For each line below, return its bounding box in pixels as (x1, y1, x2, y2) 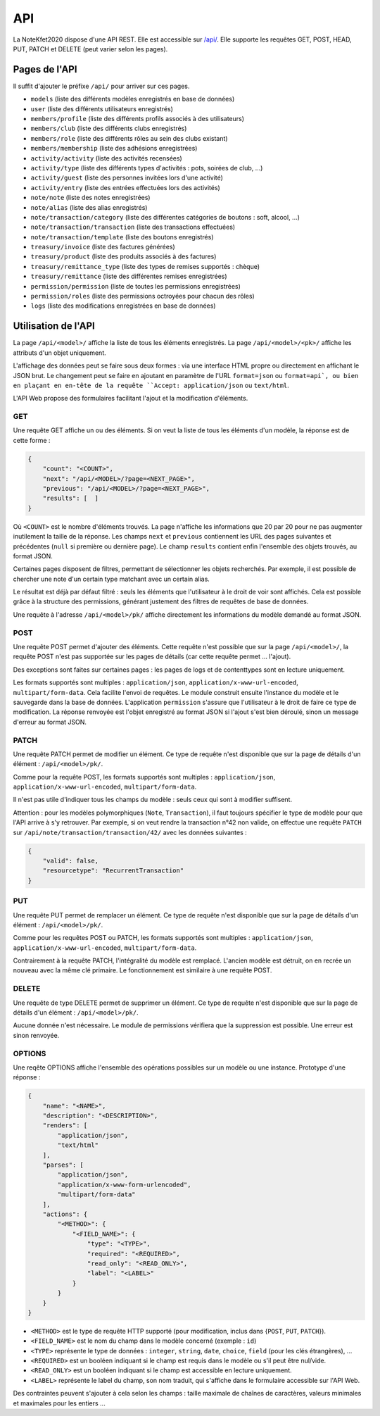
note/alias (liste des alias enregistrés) (30, 203, 148, 211)
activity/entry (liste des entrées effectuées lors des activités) (30, 183, 221, 192)
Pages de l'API (13, 63, 77, 75)
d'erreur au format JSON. (13, 718, 87, 726)
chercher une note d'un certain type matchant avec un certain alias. (13, 575, 210, 583)
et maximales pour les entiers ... (13, 1398, 106, 1408)
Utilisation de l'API (13, 320, 95, 332)
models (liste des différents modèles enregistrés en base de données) (30, 95, 235, 104)
